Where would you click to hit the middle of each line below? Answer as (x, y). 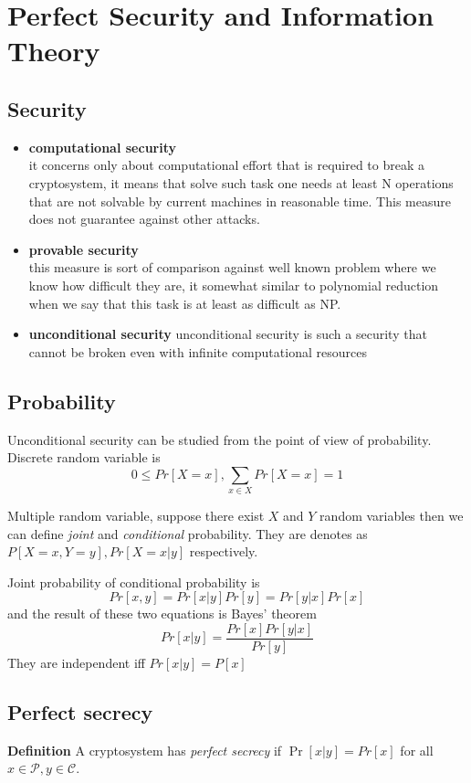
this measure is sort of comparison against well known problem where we (232, 267)
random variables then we (392, 516)
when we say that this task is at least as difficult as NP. (185, 303)
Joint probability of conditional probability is (134, 582)
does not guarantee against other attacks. (144, 219)
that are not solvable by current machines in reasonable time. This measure (240, 201)
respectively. (224, 551)
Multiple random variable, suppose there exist (136, 516)
